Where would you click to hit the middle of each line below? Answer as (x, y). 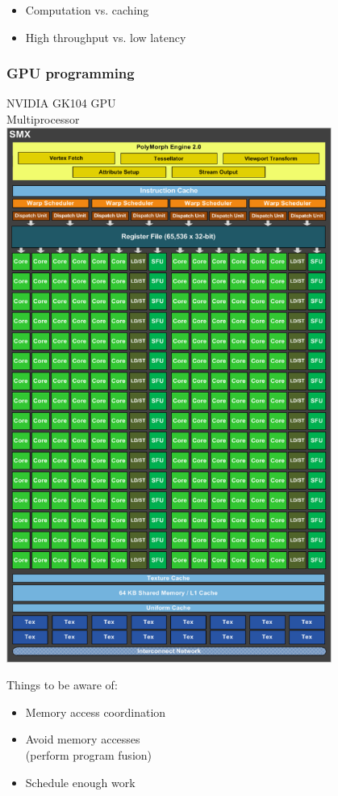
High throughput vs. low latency (106, 37)
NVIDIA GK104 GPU (61, 103)
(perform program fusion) (89, 755)
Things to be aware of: (62, 685)
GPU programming (71, 73)
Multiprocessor (43, 119)
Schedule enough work (80, 782)
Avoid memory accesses (83, 739)
